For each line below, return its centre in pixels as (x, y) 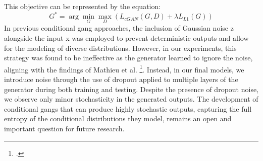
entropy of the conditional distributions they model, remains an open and (118, 118)
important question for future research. (64, 128)
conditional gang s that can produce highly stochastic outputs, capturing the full (128, 108)
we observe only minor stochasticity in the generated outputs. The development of (131, 99)
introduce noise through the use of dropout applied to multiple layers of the (121, 79)
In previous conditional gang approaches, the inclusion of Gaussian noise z (119, 28)
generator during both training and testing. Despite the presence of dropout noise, (131, 89)
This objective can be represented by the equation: (83, 6)
